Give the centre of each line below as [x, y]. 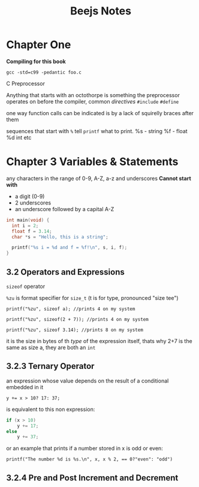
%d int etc [19, 137]
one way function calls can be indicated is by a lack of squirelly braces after [100, 113]
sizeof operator [26, 286]
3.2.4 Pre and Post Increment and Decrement [92, 478]
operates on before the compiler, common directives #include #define [93, 101]
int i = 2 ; [25, 226]
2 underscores [33, 203]
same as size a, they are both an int [51, 347]
